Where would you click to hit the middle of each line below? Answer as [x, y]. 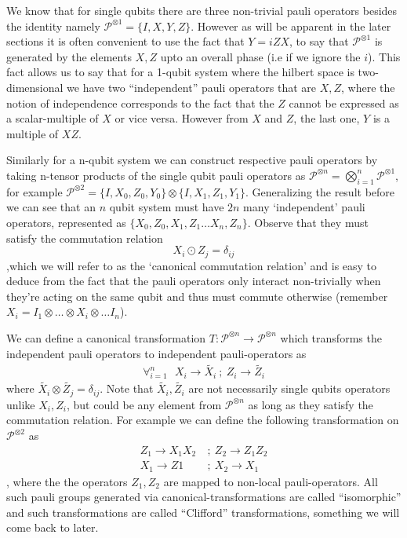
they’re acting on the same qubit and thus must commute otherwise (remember [197, 296]
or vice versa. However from [182, 118]
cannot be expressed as [344, 102]
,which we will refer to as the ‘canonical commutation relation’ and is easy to [192, 265]
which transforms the [331, 337]
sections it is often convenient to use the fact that [125, 41]
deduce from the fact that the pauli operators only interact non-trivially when [194, 281]
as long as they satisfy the [311, 404]
